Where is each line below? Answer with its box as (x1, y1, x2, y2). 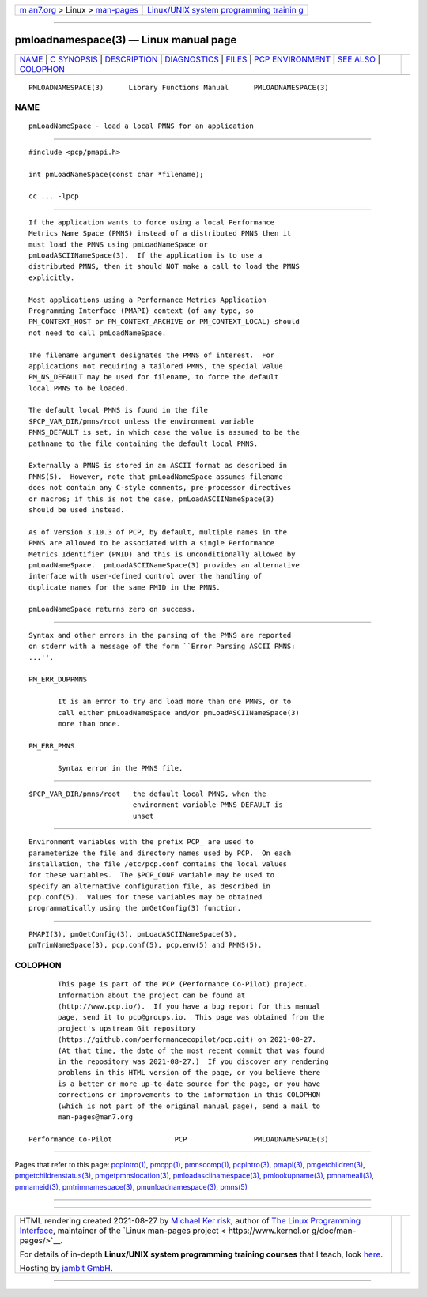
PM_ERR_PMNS (28, 741, 75, 750)
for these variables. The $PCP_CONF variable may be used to (28, 870, 275, 880)
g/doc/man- (311, 1225, 357, 1236)
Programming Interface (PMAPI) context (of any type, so (28, 306, 255, 315)
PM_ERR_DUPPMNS (28, 675, 88, 684)
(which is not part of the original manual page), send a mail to (58, 1101, 321, 1110)
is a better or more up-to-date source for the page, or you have (58, 1079, 321, 1088)
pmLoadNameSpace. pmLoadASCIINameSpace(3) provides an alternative (28, 560, 300, 569)
